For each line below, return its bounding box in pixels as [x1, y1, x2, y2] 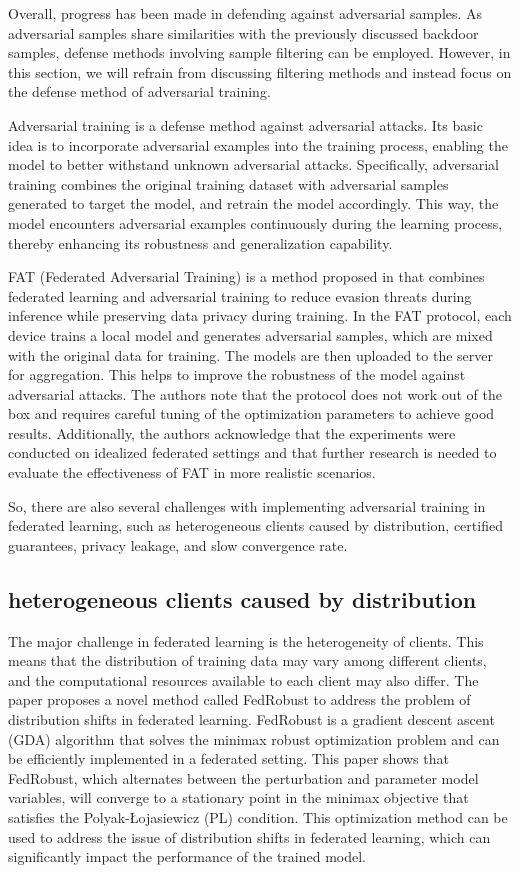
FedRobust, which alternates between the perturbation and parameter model [8, 767, 479, 788]
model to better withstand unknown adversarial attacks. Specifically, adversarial [8, 154, 499, 175]
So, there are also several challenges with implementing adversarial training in [8, 495, 486, 516]
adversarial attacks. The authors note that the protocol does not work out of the [8, 383, 503, 404]
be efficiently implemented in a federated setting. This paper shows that [8, 748, 449, 769]
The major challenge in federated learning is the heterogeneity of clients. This [8, 630, 484, 651]
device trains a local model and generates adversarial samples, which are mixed [8, 324, 493, 345]
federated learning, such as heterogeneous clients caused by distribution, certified [8, 515, 503, 536]
